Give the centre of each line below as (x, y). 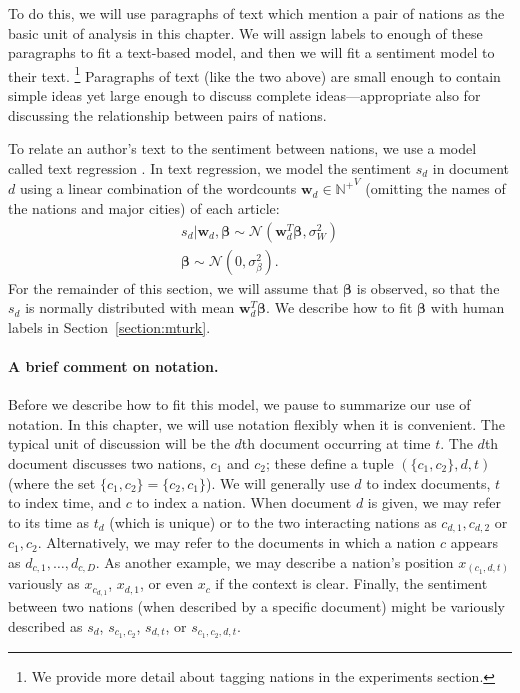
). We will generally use (278, 482)
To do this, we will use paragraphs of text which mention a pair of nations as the (256, 13)
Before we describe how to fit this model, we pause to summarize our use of (239, 404)
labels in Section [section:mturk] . (109, 326)
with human (467, 307)
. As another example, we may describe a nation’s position (274, 561)
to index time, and (65, 502)
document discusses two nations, (107, 463)
